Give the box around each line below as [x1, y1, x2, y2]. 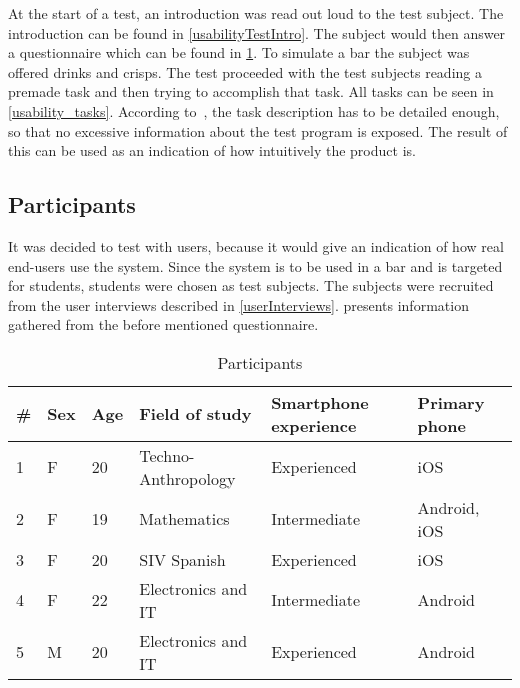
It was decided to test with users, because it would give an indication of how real [8, 235, 504, 256]
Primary [417, 390, 485, 414]
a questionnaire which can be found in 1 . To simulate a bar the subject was [8, 42, 470, 63]
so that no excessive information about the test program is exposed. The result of [8, 120, 508, 141]
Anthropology [139, 466, 236, 490]
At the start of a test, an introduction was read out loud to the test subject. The [8, 3, 504, 23]
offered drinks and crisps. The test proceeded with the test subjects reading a [8, 61, 482, 82]
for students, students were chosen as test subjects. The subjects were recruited [8, 275, 494, 296]
